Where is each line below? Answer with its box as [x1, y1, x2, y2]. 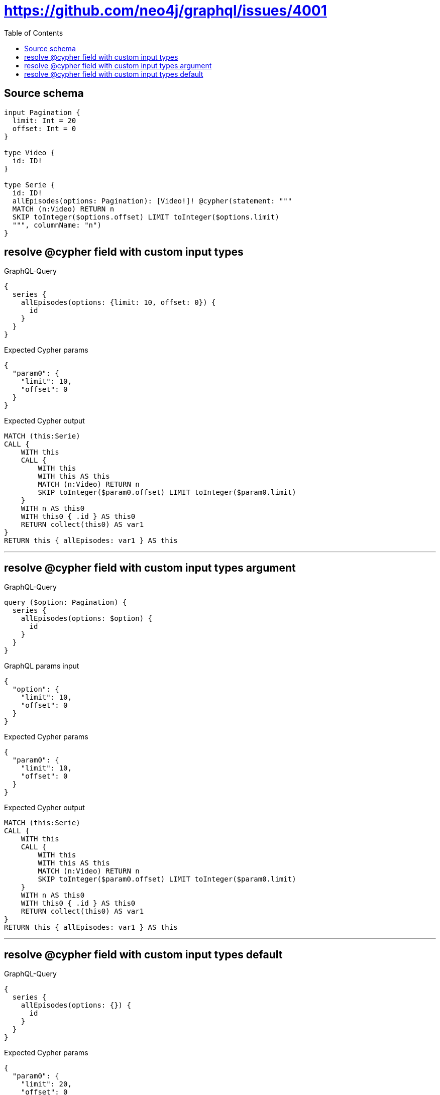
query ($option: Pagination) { [4, 598, 127, 607]
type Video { [4, 148, 55, 157]
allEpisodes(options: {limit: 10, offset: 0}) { [21, 298, 216, 307]
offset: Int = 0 [12, 124, 76, 133]
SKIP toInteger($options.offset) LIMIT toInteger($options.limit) [12, 212, 279, 221]
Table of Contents [4, 28, 63, 37]
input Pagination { [4, 108, 80, 117]
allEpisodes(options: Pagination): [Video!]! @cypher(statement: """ [12, 196, 292, 205]
